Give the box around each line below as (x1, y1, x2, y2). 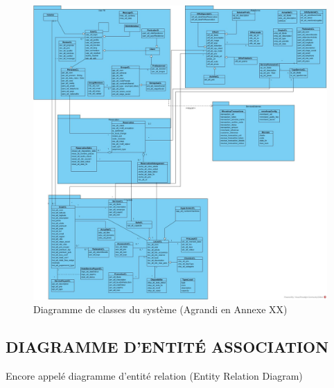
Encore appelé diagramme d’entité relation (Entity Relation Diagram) (6, 369, 303, 383)
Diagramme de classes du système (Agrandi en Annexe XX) (33, 302, 288, 317)
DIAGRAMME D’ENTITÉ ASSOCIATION (6, 336, 329, 358)
